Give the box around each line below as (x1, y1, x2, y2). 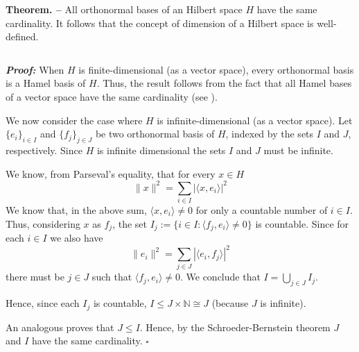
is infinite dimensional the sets (96, 142, 226, 157)
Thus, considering (6, 216, 80, 231)
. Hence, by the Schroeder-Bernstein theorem (139, 319, 331, 334)
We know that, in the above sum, (6, 202, 147, 217)
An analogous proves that (6, 319, 114, 334)
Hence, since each (6, 296, 80, 310)
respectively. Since (6, 142, 82, 157)
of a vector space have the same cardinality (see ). (6, 89, 218, 103)
